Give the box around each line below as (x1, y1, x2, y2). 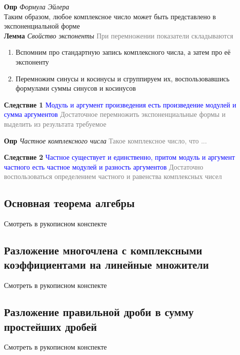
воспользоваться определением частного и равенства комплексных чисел (4, 171, 222, 181)
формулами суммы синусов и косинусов (15, 83, 136, 93)
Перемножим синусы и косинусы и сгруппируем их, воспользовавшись (15, 73, 230, 83)
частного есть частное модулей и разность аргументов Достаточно (4, 161, 203, 172)
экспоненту (15, 56, 49, 67)
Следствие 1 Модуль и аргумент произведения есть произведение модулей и (4, 99, 237, 109)
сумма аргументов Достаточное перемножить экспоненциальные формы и (4, 109, 226, 119)
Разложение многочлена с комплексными (4, 243, 202, 258)
